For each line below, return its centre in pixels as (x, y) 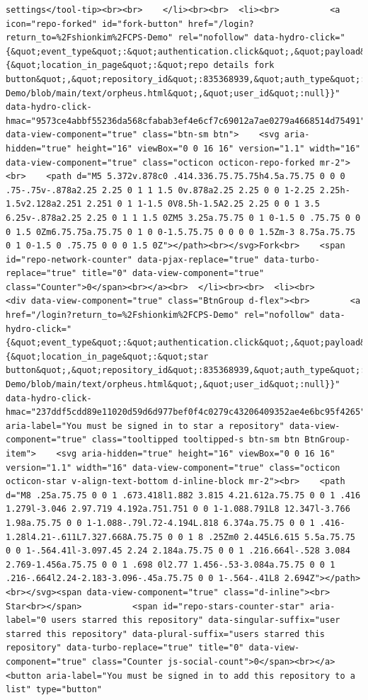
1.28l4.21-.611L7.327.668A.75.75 (84, 537)
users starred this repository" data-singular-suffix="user (196, 620)
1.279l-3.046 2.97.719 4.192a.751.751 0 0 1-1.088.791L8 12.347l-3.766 (178, 509)
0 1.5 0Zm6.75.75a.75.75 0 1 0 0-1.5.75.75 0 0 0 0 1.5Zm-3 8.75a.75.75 (180, 232)
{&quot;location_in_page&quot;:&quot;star (107, 356)
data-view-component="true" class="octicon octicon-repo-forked (160, 162)
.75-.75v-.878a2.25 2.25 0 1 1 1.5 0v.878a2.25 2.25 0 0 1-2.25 (160, 190)
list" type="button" (54, 690)
